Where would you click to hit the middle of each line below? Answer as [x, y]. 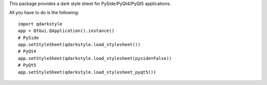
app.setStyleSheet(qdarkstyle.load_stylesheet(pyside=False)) [95, 58]
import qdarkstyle [40, 24]
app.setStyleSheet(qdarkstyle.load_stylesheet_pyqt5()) [87, 72]
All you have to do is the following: [44, 13]
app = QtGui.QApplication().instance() [66, 31]
